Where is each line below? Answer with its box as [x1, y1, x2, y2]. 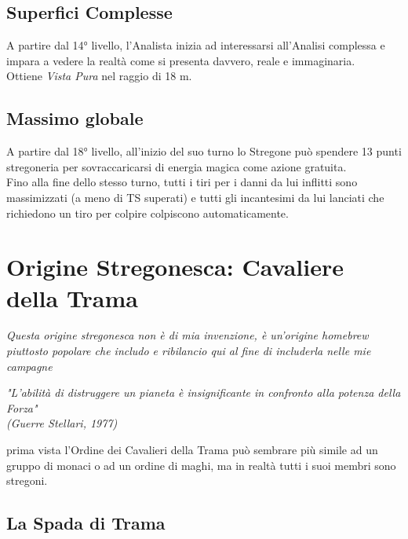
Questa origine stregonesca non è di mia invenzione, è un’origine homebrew [6, 327, 369, 343]
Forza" [6, 399, 38, 416]
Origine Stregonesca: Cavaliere [6, 251, 344, 283]
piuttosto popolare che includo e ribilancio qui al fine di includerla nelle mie [6, 343, 371, 359]
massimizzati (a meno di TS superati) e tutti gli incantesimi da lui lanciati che [6, 189, 384, 205]
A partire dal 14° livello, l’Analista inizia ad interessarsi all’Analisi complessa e [6, 37, 385, 53]
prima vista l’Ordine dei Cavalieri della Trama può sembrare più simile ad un [6, 442, 378, 458]
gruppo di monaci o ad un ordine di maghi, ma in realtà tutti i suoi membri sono [6, 456, 396, 473]
